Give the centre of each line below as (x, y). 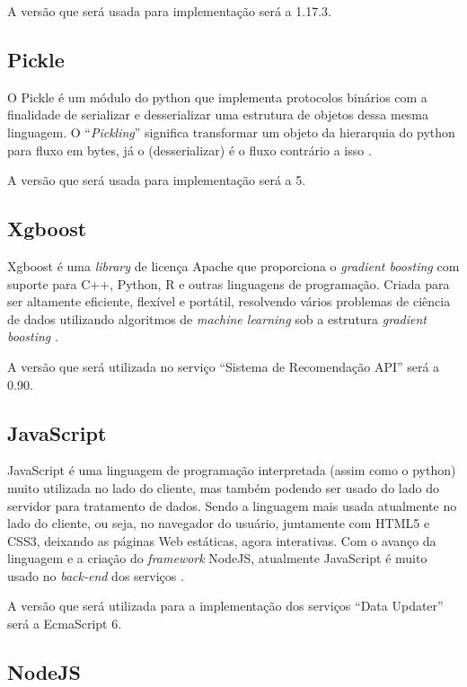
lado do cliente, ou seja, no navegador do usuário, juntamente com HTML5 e (219, 523)
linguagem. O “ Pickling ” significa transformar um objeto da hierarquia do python (231, 132)
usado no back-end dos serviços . (96, 575)
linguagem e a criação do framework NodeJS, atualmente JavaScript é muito (217, 558)
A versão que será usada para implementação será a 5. (157, 180)
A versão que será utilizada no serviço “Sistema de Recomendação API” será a (224, 366)
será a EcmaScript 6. (65, 624)
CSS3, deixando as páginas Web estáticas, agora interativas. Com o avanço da (222, 540)
